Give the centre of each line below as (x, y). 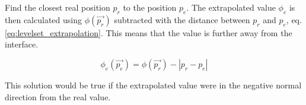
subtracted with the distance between (182, 19)
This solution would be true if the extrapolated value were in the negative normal (153, 85)
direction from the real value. (58, 96)
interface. (22, 44)
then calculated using (43, 19)
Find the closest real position (58, 7)
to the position (150, 7)
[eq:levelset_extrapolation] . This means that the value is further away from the (149, 32)
